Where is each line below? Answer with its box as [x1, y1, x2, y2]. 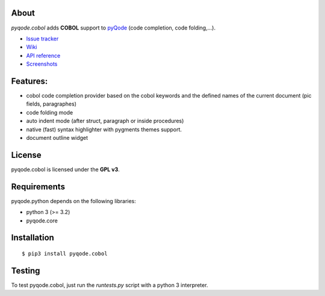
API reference [26, 52, 61, 59]
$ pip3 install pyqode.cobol [22, 250, 108, 257]
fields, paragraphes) [26, 100, 76, 108]
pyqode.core [26, 217, 58, 224]
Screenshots [26, 60, 58, 68]
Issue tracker [26, 35, 59, 42]
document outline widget [26, 134, 88, 141]
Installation [11, 233, 54, 243]
